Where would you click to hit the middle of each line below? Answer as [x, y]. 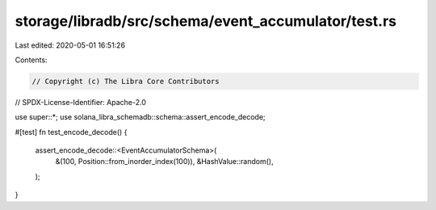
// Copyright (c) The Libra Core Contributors [126, 81]
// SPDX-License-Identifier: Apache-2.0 [81, 102]
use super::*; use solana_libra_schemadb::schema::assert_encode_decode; [140, 117]
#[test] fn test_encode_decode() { [71, 132]
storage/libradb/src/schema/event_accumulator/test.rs [206, 21]
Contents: [31, 60]
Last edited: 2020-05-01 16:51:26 [70, 45]
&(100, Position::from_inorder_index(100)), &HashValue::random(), [164, 162]
